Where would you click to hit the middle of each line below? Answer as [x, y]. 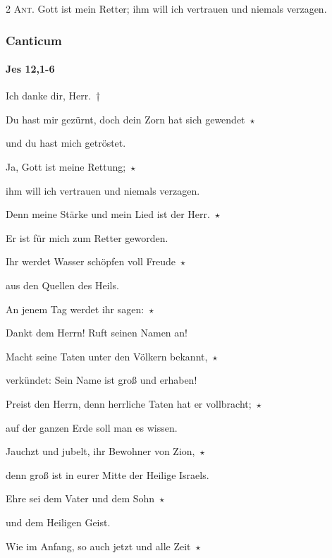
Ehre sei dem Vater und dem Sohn [80, 498]
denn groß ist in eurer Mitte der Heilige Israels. [107, 474]
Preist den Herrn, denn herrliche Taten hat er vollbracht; [129, 403]
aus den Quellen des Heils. [62, 285]
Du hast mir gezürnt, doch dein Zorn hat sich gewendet [125, 119]
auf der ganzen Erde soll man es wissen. [92, 427]
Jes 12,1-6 [30, 69]
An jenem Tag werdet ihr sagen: [75, 309]
